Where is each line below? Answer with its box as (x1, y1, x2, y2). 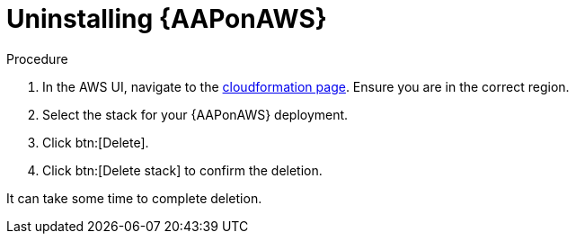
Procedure (6, 50, 68, 67)
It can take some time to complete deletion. (6, 190, 262, 206)
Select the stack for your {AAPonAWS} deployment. (42, 106, 349, 122)
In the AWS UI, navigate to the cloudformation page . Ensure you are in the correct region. (42, 78, 570, 94)
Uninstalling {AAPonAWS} (6, 4, 327, 34)
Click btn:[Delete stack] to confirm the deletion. (42, 162, 323, 178)
